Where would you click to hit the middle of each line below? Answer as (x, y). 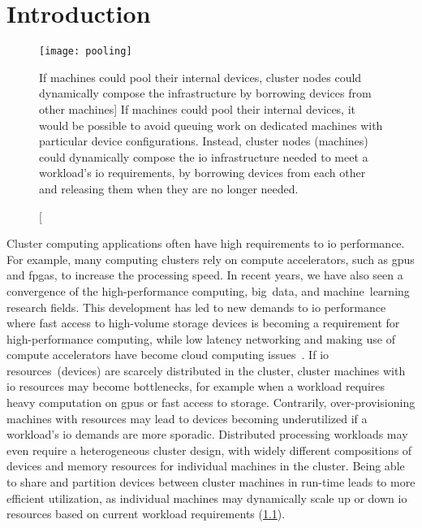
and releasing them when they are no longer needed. (169, 188)
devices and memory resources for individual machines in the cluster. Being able (206, 466)
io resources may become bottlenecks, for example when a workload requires (196, 386)
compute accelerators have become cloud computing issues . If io (168, 355)
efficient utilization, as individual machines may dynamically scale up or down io (207, 498)
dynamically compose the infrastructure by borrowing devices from (205, 93)
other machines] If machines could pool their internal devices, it (198, 108)
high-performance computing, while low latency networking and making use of (201, 338)
